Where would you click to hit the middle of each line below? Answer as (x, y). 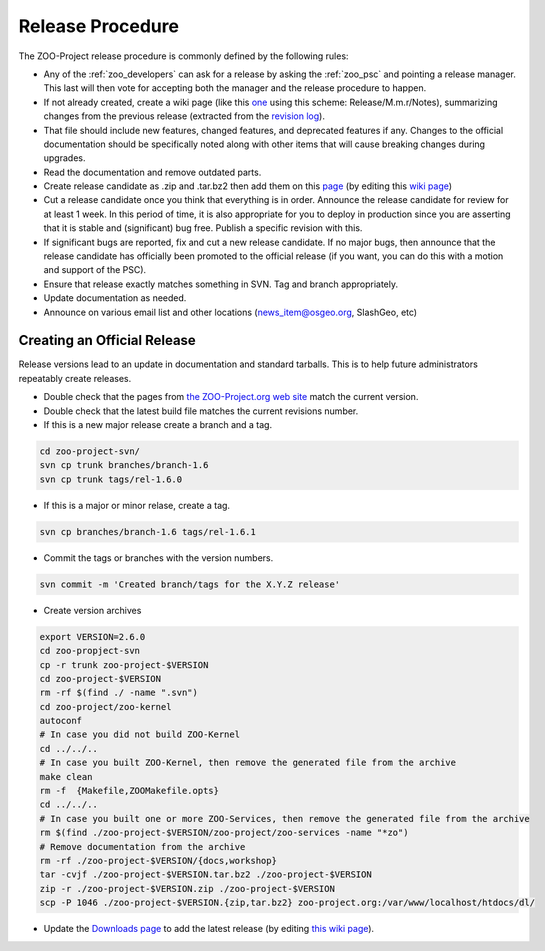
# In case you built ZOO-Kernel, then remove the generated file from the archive (248, 763)
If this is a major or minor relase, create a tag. (136, 505)
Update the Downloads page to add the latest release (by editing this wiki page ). (209, 929)
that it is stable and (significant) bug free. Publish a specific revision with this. (203, 228)
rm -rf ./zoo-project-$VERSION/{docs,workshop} (158, 860)
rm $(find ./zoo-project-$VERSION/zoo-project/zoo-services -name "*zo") (224, 833)
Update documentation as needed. (115, 298)
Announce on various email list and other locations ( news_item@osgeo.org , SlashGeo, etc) (230, 312)
